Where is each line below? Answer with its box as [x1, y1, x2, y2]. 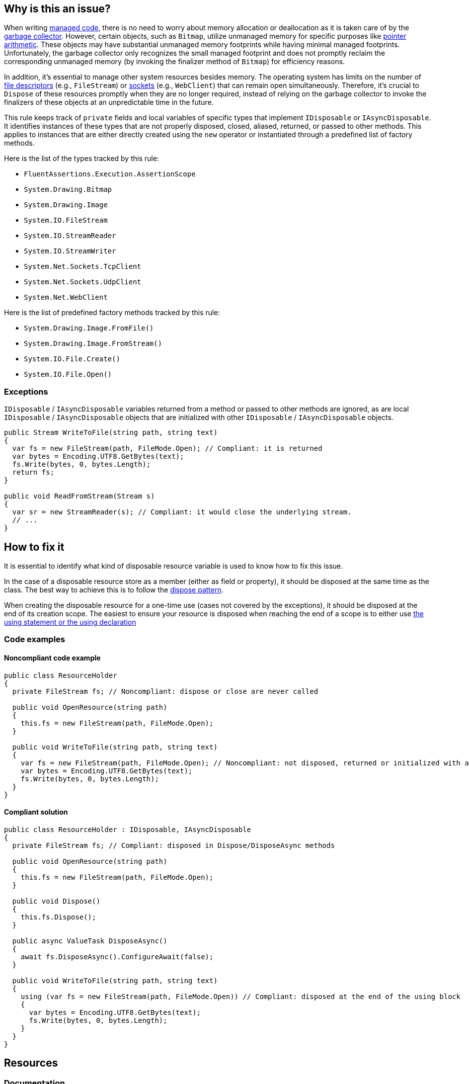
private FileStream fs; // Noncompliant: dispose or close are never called [12, 687, 318, 695]
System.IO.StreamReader [24, 232, 116, 240]
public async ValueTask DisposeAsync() [12, 936, 167, 945]
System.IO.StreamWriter [24, 247, 116, 255]
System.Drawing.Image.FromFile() [24, 324, 154, 333]
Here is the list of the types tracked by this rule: [4, 154, 159, 163]
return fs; [12, 468, 55, 477]
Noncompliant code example [4, 654, 101, 662]
